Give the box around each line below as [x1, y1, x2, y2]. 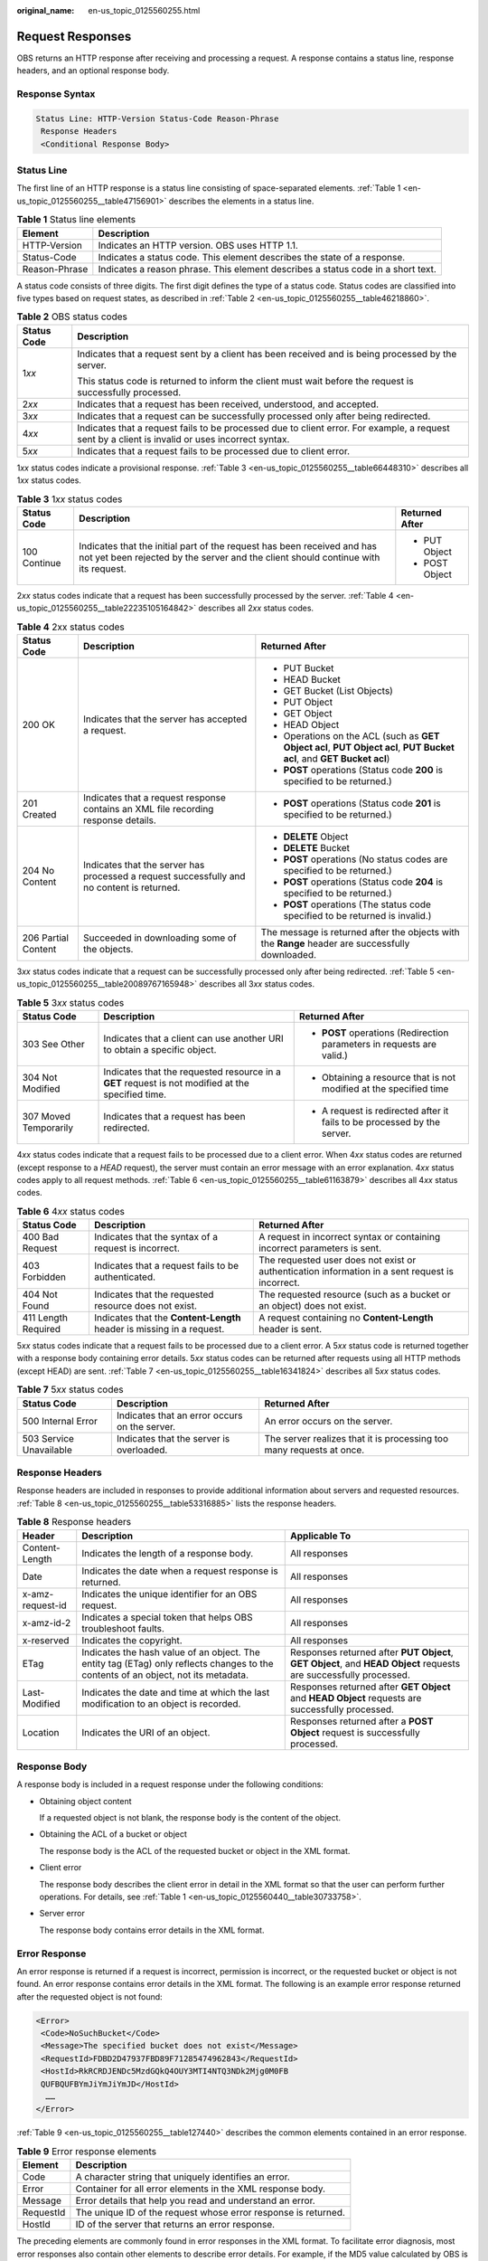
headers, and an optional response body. [16, 65, 170, 76]
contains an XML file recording [82, 802, 214, 815]
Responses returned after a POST [290, 1715, 434, 1727]
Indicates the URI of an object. [81, 1726, 211, 1738]
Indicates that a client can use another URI [103, 1032, 284, 1045]
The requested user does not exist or [258, 1253, 417, 1266]
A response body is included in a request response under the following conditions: [16, 1779, 324, 1790]
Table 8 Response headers [16, 1516, 131, 1528]
